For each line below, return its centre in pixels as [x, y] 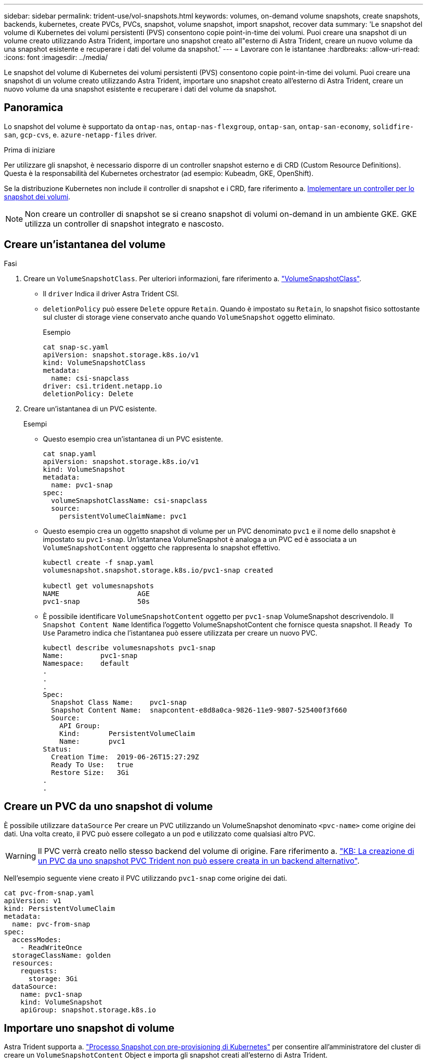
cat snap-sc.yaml [76, 347]
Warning [21, 856]
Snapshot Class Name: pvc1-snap [119, 702]
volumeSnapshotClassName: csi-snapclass [129, 500]
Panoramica [34, 108]
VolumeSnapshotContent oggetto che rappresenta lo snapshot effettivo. [162, 547]
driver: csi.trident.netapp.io [103, 386]
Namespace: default [86, 663]
